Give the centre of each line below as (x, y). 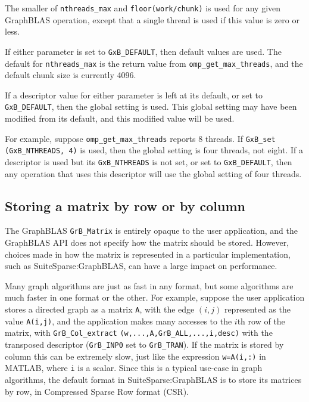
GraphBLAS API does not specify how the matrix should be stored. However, (147, 242)
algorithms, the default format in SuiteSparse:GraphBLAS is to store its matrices (153, 379)
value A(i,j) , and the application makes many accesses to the (118, 321)
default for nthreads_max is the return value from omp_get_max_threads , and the (154, 63)
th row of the (261, 321)
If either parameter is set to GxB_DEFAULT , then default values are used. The (143, 51)
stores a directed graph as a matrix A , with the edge (100, 309)
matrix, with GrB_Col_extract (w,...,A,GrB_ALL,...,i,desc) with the (139, 333)
